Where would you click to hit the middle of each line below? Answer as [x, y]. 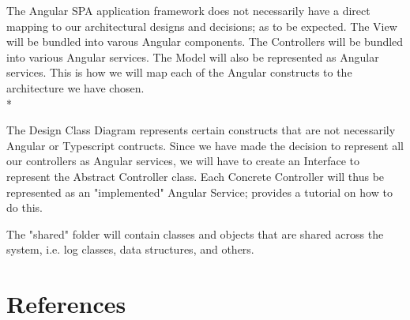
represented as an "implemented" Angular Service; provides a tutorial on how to [199, 192]
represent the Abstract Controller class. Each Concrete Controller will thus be [196, 176]
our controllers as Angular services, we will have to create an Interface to [183, 161]
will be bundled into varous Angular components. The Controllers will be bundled [205, 41]
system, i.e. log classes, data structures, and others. [130, 249]
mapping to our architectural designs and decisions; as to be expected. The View [202, 26]
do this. [24, 207]
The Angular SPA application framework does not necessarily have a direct [188, 10]
